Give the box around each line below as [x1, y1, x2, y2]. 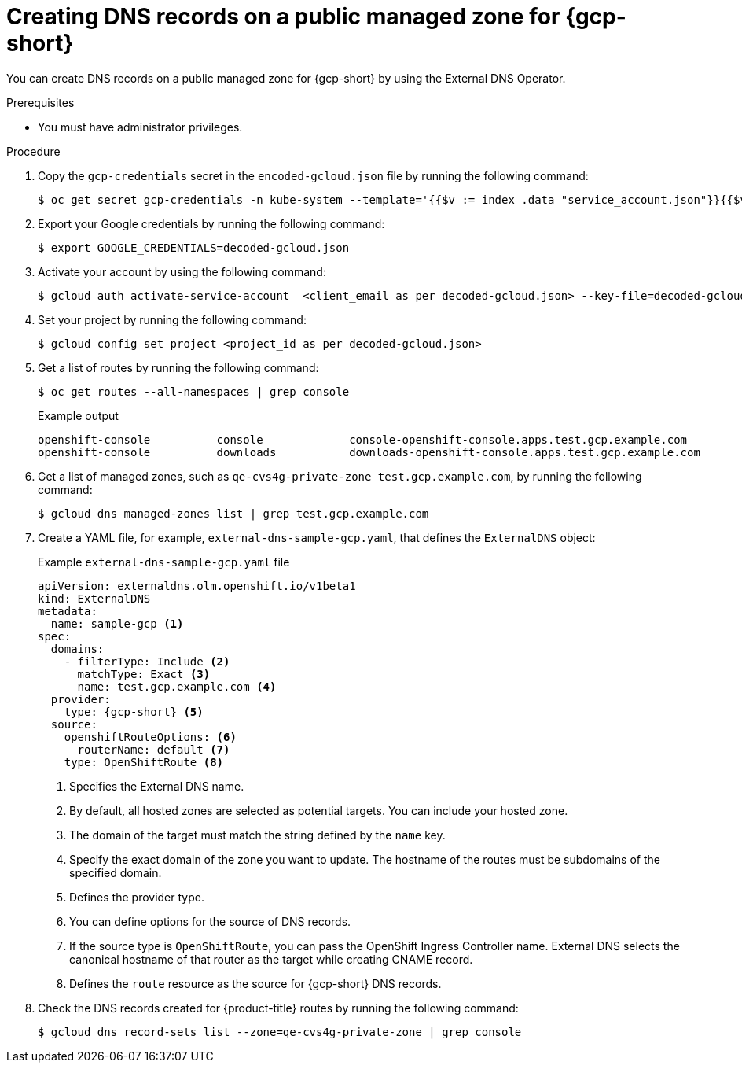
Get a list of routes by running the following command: [38, 360, 319, 374]
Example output [38, 408, 119, 422]
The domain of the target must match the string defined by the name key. [69, 828, 446, 842]
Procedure [6, 144, 61, 158]
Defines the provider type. [69, 890, 204, 904]
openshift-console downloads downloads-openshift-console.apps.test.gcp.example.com [38, 445, 700, 459]
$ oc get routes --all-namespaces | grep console [38, 385, 350, 398]
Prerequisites [6, 95, 75, 109]
